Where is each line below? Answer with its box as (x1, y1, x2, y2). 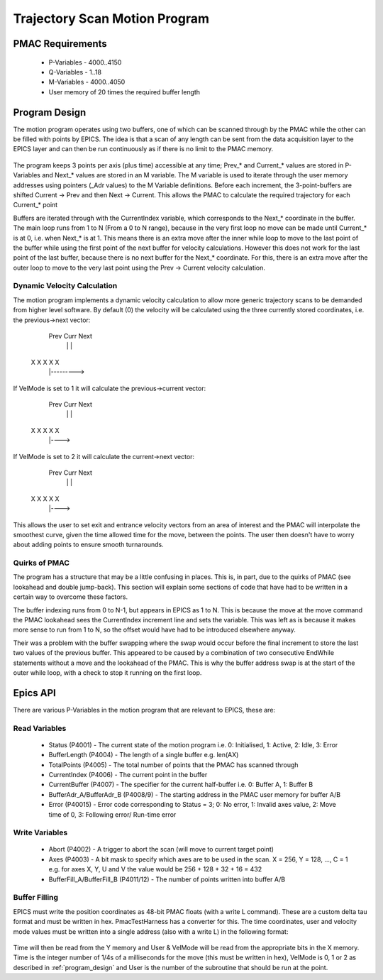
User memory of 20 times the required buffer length (48, 87, 201, 96)
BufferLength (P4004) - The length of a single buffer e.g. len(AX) (48, 751, 239, 759)
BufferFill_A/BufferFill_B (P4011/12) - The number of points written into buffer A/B (48, 875, 286, 883)
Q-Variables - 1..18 (48, 67, 102, 76)
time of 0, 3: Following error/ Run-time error (48, 810, 177, 819)
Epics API (13, 687, 56, 699)
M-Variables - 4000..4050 (48, 78, 126, 87)
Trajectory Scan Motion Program (13, 11, 209, 26)
